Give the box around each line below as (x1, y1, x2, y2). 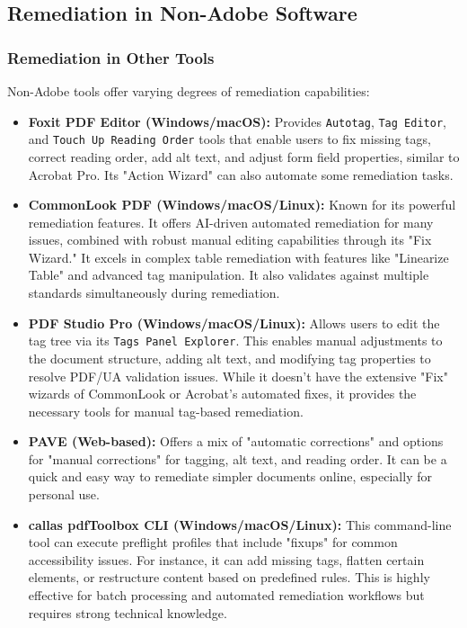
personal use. (28, 485, 100, 504)
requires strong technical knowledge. (28, 603, 227, 622)
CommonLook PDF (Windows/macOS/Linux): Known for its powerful (28, 195, 456, 214)
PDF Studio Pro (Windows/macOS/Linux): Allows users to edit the (28, 313, 440, 332)
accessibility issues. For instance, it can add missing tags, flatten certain (28, 550, 425, 569)
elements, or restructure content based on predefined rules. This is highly (28, 568, 430, 587)
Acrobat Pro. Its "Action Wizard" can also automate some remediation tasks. (28, 165, 454, 184)
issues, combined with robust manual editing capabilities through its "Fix (28, 230, 432, 249)
